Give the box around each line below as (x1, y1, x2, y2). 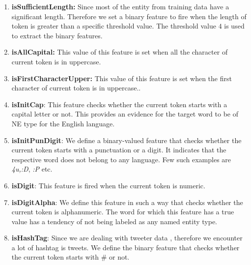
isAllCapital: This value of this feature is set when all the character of (11, 47, 228, 57)
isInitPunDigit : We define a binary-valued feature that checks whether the (11, 135, 242, 145)
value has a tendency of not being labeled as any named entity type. (11, 216, 218, 226)
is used (224, 21, 245, 31)
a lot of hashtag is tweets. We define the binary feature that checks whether (11, 242, 240, 252)
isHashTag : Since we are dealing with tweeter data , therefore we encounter (11, 233, 243, 243)
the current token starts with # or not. (11, 252, 130, 262)
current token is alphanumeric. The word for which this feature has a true (11, 206, 234, 217)
